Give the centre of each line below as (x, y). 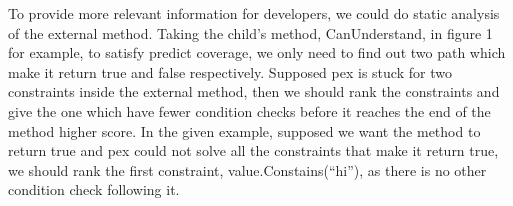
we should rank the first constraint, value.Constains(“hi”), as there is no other (247, 169)
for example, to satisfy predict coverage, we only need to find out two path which (257, 52)
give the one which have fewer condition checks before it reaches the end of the (249, 110)
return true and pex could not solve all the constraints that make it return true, (253, 150)
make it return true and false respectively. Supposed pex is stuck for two (230, 71)
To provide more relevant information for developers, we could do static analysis (254, 13)
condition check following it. (94, 189)
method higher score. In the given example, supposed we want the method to (244, 130)
